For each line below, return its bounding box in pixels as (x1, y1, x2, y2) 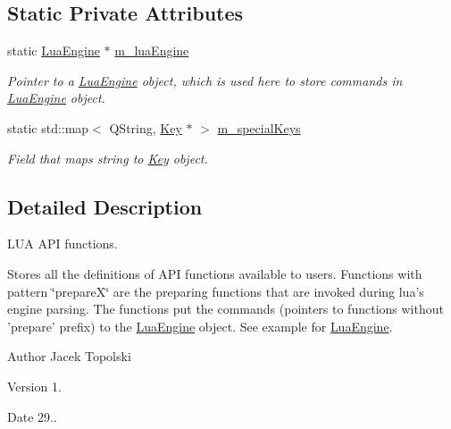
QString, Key (109, 118, 182, 137)
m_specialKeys (217, 118, 301, 137)
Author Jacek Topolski (7, 347, 131, 366)
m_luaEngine (114, 41, 189, 60)
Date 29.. (7, 407, 57, 425)
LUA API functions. (7, 234, 118, 253)
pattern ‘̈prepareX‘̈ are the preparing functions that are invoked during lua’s (7, 282, 424, 300)
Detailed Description (7, 192, 203, 220)
